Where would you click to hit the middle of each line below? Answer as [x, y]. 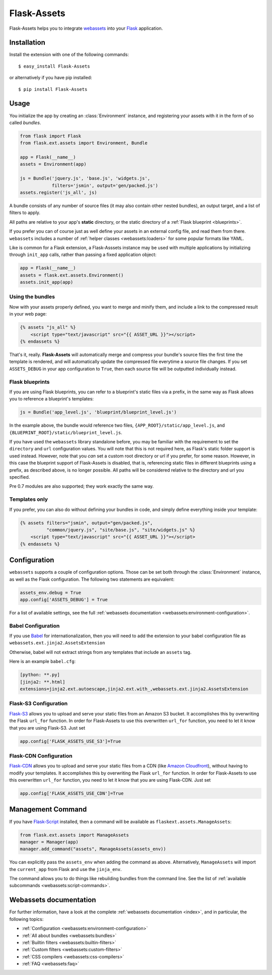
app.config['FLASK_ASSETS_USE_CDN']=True [72, 793]
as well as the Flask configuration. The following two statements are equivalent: [92, 579]
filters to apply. [25, 213]
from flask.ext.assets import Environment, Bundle [84, 143]
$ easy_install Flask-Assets [54, 66]
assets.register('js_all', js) [59, 193]
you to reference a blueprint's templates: [52, 399]
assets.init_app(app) [47, 282]
